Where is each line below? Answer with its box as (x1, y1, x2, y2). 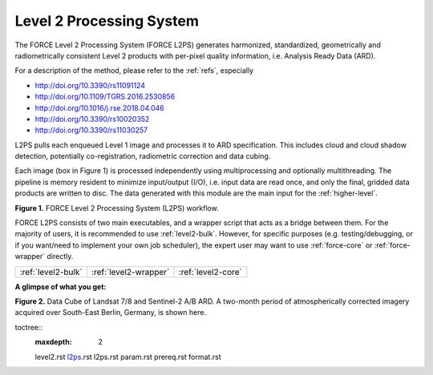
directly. (47, 252, 74, 261)
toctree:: (14, 322, 43, 332)
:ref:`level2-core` (178, 266, 242, 277)
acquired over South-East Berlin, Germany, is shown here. (14, 308, 207, 317)
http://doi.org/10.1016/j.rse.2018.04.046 (34, 103, 164, 112)
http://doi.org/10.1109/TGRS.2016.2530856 (34, 92, 176, 102)
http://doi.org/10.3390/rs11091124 (34, 80, 146, 90)
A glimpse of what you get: (14, 281, 107, 292)
